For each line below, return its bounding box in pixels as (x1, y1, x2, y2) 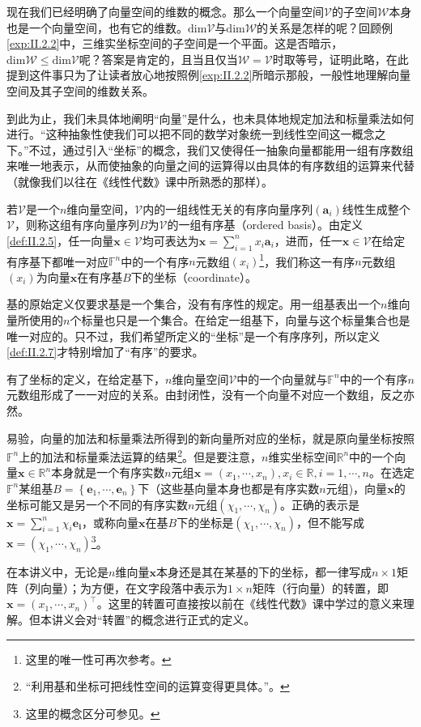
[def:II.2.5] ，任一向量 (6, 232, 114, 249)
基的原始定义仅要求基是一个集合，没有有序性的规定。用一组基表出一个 (6, 295, 381, 312)
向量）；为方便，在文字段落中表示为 (40, 579, 228, 596)
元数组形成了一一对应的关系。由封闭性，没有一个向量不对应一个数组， (6, 386, 381, 403)
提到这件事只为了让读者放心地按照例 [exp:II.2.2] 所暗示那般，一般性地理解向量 (6, 66, 411, 83)
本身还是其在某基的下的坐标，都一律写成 (155, 563, 372, 580)
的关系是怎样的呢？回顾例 (257, 19, 393, 36)
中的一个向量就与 (236, 370, 328, 387)
